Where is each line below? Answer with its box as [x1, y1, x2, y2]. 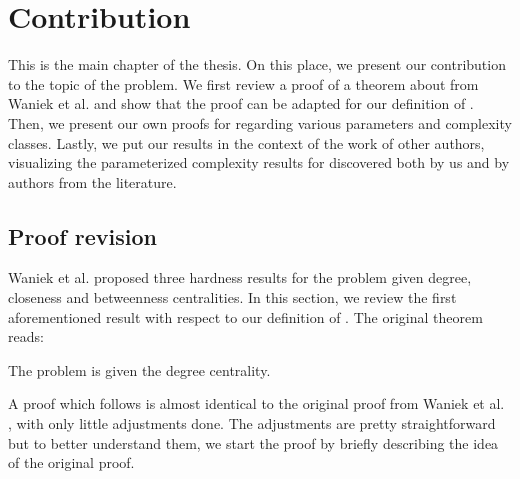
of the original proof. [8, 452, 135, 473]
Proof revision [8, 220, 157, 251]
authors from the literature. [8, 171, 177, 192]
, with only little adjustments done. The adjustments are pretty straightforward [8, 413, 496, 434]
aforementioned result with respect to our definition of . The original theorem [8, 306, 483, 327]
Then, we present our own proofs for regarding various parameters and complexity [8, 112, 512, 133]
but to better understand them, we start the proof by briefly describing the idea [8, 432, 499, 453]
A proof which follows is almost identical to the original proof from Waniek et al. [8, 393, 505, 414]
